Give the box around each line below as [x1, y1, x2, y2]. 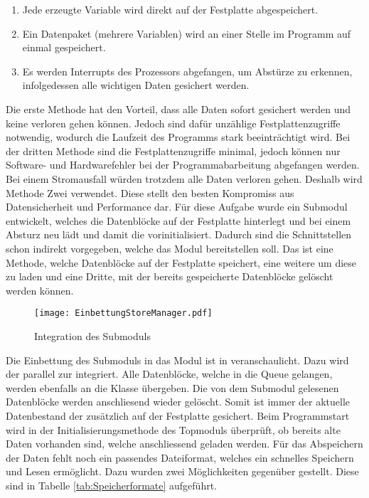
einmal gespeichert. [22, 40, 106, 55]
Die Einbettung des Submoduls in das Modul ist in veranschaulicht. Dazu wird [6, 352, 349, 367]
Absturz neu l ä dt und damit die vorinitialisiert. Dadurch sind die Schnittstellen [6, 227, 352, 242]
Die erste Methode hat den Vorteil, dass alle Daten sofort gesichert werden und [6, 101, 351, 116]
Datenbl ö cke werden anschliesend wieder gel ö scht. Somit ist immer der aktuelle [6, 394, 351, 409]
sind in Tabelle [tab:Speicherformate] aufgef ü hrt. [6, 477, 218, 492]
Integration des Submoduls [34, 328, 151, 343]
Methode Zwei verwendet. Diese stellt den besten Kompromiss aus [6, 185, 294, 200]
